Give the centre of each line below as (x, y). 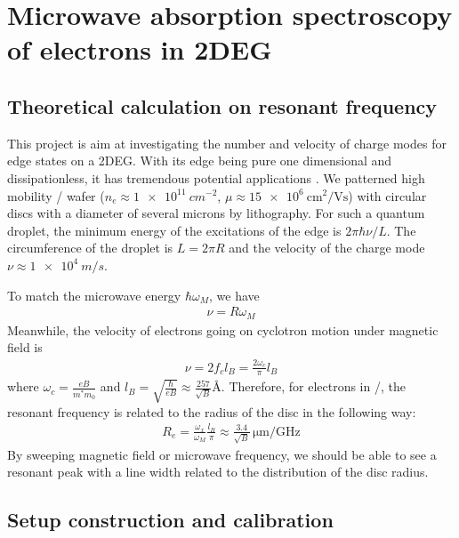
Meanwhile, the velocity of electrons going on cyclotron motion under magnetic (223, 329)
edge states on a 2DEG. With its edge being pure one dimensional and (200, 161)
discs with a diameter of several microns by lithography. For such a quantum (216, 213)
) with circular (387, 195)
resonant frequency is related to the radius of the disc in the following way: (212, 411)
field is (25, 347)
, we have (234, 295)
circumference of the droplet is (90, 248)
